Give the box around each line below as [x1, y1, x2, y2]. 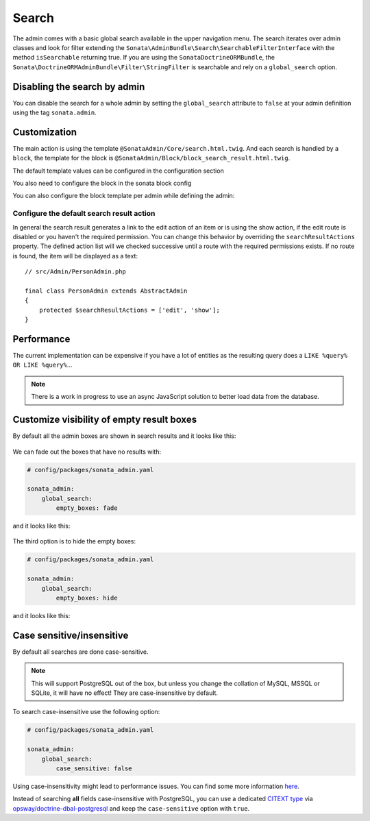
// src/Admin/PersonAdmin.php [25, 268, 127, 275]
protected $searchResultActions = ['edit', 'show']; [38, 306, 221, 314]
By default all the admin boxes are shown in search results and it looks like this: [12, 432, 236, 440]
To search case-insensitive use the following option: [12, 708, 160, 716]
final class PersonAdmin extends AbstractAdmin [25, 286, 188, 295]
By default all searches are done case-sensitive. [12, 648, 149, 656]
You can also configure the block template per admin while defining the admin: [12, 192, 235, 200]
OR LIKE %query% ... [12, 360, 73, 369]
